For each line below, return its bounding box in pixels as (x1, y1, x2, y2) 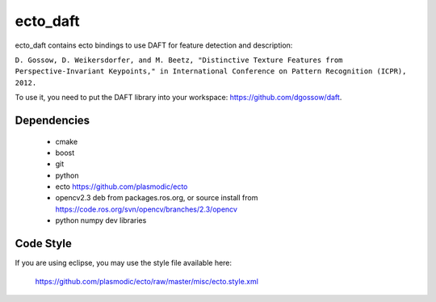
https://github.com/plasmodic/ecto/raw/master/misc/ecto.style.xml (35, 276, 258, 286)
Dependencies (15, 113, 90, 127)
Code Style (15, 237, 72, 250)
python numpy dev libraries (55, 216, 147, 225)
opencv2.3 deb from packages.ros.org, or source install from (55, 193, 258, 203)
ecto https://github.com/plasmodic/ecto (55, 182, 188, 191)
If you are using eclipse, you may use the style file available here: (15, 258, 233, 268)
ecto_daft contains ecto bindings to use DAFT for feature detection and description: (15, 40, 293, 50)
